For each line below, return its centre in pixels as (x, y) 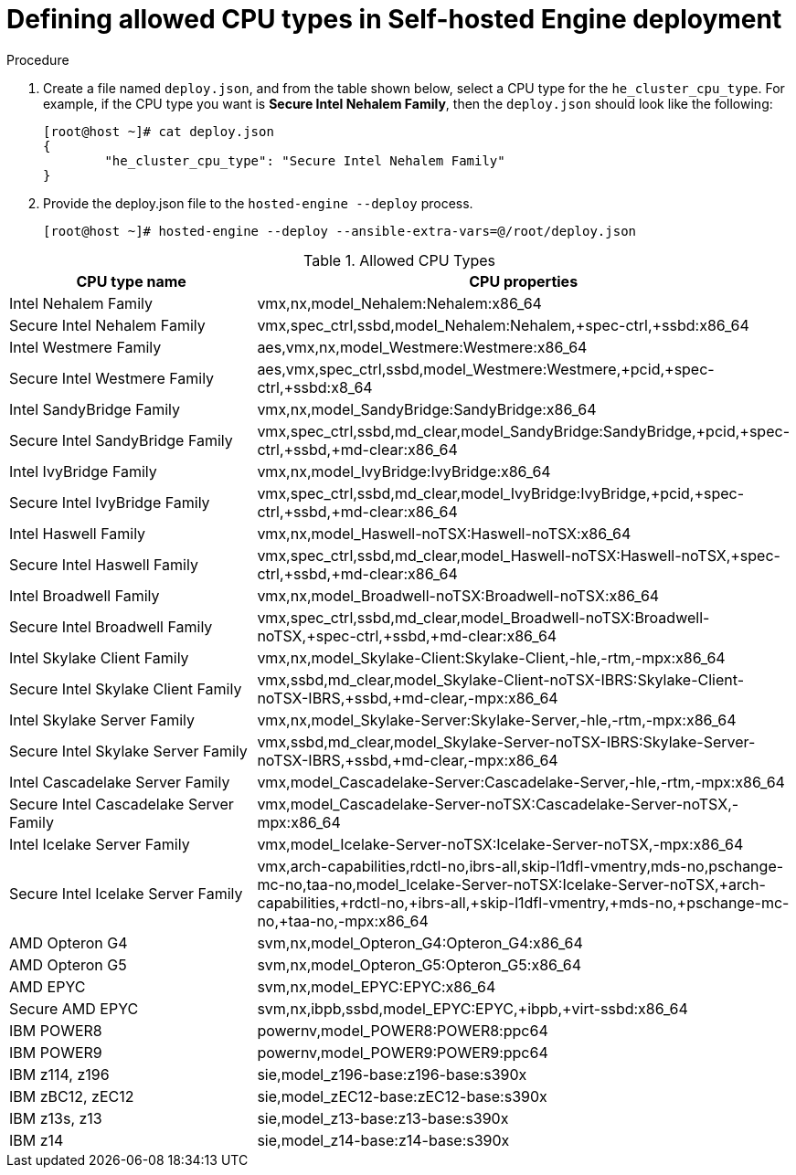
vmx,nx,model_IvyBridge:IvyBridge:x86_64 (404, 471)
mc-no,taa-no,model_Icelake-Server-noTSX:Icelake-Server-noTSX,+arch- (511, 884)
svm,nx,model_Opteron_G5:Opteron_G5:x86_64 (419, 964)
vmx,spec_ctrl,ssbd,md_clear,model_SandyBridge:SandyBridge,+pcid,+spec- (523, 431)
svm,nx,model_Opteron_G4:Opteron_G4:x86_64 (420, 942)
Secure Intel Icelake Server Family (126, 893)
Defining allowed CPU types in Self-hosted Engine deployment (394, 19)
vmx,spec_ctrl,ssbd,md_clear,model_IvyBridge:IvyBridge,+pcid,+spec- (501, 493)
